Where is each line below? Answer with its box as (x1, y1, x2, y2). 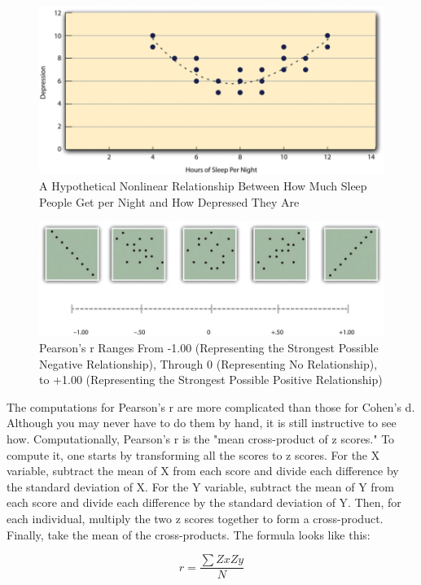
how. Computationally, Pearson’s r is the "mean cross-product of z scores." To (7, 430, 395, 447)
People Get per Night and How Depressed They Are (39, 193, 300, 210)
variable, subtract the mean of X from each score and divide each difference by (7, 462, 399, 479)
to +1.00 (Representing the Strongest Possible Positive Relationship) (39, 371, 383, 388)
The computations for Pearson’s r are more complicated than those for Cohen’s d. (7, 398, 415, 415)
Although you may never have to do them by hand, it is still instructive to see (7, 414, 397, 431)
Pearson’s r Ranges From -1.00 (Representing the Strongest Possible (39, 339, 379, 356)
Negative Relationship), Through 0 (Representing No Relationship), (39, 355, 378, 372)
